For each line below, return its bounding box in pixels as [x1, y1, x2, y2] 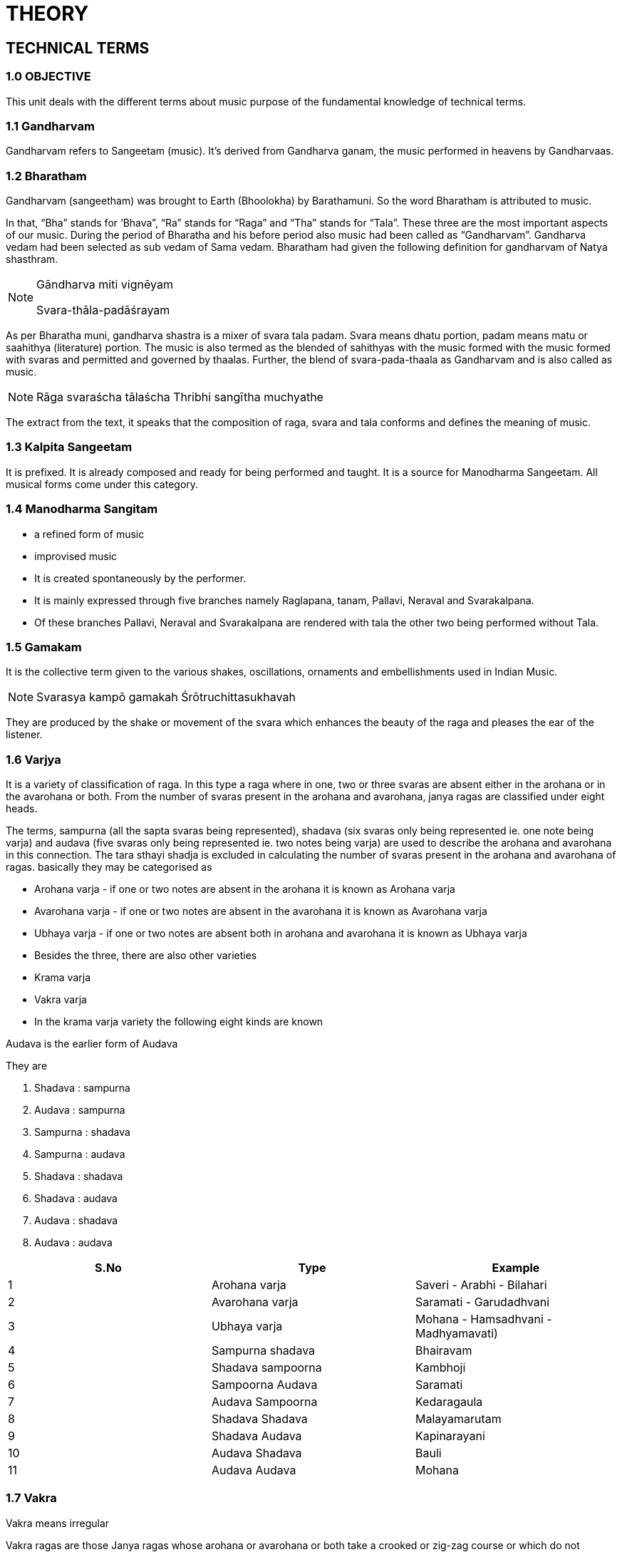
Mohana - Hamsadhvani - [415, 1312, 552, 1327]
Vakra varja [34, 993, 87, 1006]
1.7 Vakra [6, 1491, 57, 1506]
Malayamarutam [415, 1412, 502, 1427]
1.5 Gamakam [6, 639, 82, 654]
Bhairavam [415, 1343, 472, 1358]
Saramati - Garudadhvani [415, 1295, 550, 1310]
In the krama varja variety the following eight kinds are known [34, 1015, 323, 1028]
